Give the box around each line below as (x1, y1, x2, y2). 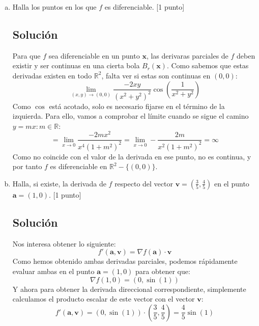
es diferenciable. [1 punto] (104, 2, 185, 12)
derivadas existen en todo (12, 70, 92, 80)
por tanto (12, 161, 42, 172)
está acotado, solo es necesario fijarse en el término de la (49, 100, 225, 111)
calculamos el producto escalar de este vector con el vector (12, 293, 195, 304)
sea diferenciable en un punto (48, 50, 140, 61)
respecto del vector (114, 178, 173, 188)
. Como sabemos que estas (166, 60, 249, 71)
